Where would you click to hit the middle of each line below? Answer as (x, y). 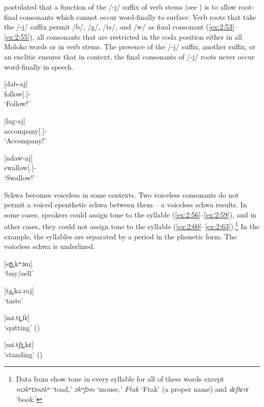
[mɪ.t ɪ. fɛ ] (17, 317)
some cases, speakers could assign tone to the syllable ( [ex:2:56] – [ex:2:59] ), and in (130, 214)
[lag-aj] (15, 120)
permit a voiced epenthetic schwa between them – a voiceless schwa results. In (126, 205)
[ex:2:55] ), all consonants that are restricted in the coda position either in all (123, 36)
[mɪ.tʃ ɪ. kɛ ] (19, 344)
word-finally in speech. (39, 66)
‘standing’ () (23, 354)
